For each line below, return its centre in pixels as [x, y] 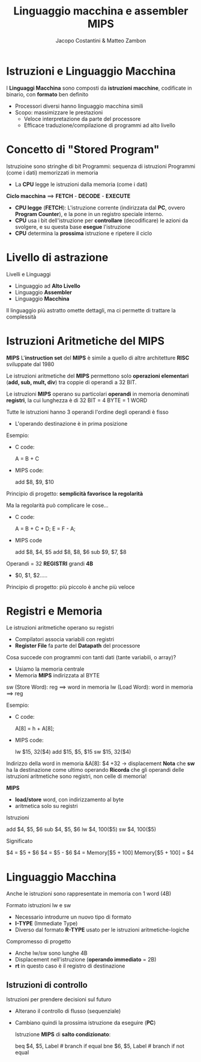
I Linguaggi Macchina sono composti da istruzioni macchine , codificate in [99, 88]
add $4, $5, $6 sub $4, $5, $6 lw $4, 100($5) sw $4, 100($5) [81, 830]
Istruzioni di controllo [47, 985]
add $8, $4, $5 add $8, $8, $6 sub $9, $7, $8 [71, 551]
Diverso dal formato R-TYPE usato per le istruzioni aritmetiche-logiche [102, 930]
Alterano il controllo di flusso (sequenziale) [68, 1011]
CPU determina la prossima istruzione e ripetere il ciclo [83, 233]
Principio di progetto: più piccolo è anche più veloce [70, 587]
